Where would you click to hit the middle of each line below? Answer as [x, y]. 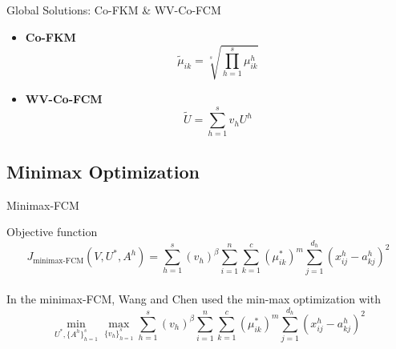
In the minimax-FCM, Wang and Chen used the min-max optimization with [194, 298]
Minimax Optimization [103, 171]
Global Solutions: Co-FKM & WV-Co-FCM [114, 10]
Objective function [52, 232]
